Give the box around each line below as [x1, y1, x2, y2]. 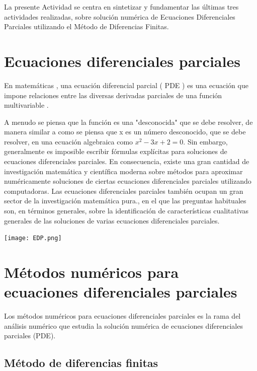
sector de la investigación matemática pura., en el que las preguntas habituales [4, 195, 246, 206]
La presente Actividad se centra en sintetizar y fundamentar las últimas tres [4, 2, 239, 12]
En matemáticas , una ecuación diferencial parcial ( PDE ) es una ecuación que [4, 80, 248, 90]
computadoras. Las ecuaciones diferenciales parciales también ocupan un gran [4, 185, 243, 196]
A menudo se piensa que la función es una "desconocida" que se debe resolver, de [4, 116, 253, 127]
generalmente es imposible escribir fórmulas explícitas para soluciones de [4, 146, 227, 157]
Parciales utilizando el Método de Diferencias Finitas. [4, 21, 169, 32]
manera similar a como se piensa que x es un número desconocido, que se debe [4, 126, 246, 137]
